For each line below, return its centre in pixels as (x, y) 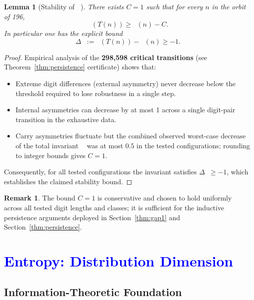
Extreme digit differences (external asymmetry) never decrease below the (126, 83)
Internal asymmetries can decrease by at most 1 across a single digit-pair (125, 110)
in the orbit (229, 6)
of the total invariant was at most (69, 145)
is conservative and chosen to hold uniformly (165, 198)
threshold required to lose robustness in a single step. (96, 93)
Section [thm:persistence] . (43, 227)
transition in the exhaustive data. (66, 119)
